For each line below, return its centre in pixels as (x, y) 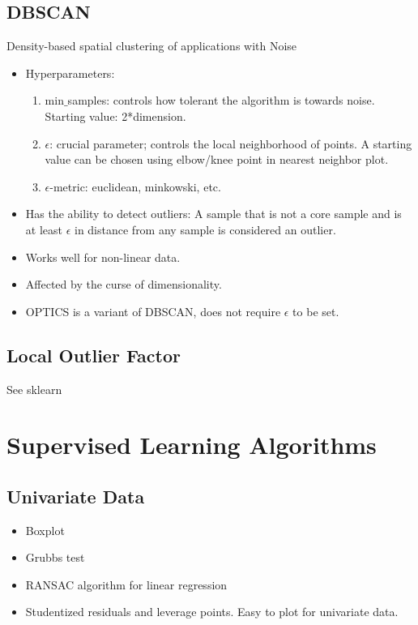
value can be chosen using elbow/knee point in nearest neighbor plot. (217, 159)
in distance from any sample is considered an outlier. (205, 229)
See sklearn (34, 389)
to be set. (316, 311)
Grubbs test (55, 557)
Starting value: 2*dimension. (115, 116)
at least (44, 229)
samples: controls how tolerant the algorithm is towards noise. (221, 100)
